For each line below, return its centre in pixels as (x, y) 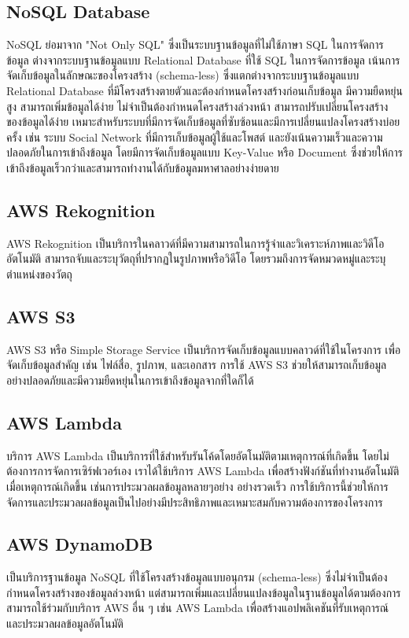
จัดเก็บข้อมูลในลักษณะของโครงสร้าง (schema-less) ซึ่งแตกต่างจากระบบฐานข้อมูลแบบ (183, 75)
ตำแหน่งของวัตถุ (39, 273)
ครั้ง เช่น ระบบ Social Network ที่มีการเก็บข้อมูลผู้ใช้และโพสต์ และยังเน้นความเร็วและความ (195, 136)
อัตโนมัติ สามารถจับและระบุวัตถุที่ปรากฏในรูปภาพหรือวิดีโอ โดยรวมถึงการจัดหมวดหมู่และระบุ (196, 258)
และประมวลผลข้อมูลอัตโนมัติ (65, 623)
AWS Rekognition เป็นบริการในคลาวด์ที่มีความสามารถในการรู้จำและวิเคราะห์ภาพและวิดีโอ (195, 243)
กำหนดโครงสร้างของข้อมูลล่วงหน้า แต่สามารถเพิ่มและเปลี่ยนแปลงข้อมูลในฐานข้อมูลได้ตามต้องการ (204, 592)
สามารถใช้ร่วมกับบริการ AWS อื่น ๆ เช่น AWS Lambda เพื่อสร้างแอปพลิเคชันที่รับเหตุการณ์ (197, 608)
